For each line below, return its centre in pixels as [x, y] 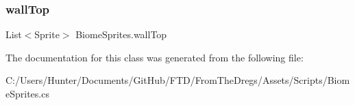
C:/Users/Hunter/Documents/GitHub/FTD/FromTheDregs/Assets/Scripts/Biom [178, 80]
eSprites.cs [27, 93]
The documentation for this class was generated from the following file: [155, 57]
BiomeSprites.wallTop [121, 34]
